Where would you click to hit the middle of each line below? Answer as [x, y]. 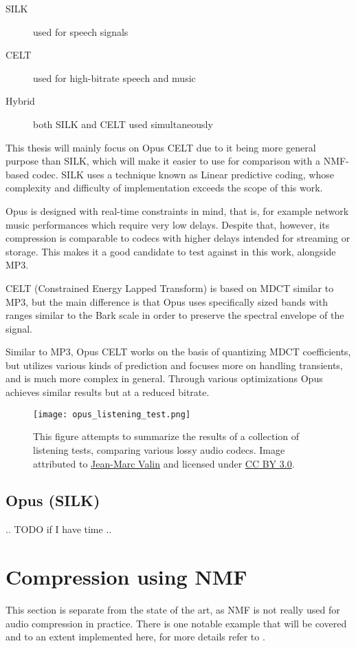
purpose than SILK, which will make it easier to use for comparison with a [163, 161]
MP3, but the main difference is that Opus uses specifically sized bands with [167, 301]
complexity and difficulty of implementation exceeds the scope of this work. [164, 188]
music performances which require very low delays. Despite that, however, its [168, 224]
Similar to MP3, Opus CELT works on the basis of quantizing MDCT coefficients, [178, 352]
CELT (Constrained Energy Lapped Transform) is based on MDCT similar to [170, 288]
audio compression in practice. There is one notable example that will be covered [176, 623]
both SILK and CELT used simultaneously [123, 124]
